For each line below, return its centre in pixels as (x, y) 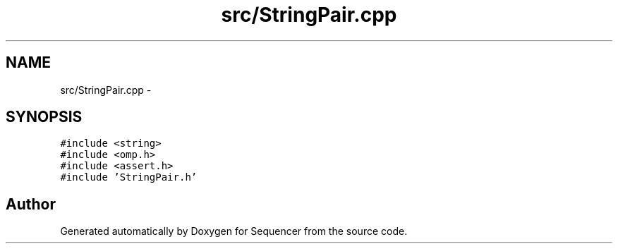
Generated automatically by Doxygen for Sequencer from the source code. (234, 231)
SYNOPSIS (44, 117)
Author (31, 204)
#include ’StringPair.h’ (129, 177)
